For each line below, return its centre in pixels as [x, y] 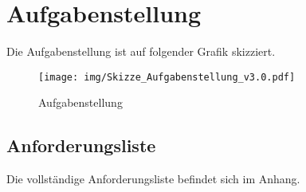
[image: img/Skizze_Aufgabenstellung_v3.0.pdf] [167, 77]
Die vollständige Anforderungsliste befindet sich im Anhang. [153, 179]
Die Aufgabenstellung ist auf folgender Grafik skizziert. [141, 51]
